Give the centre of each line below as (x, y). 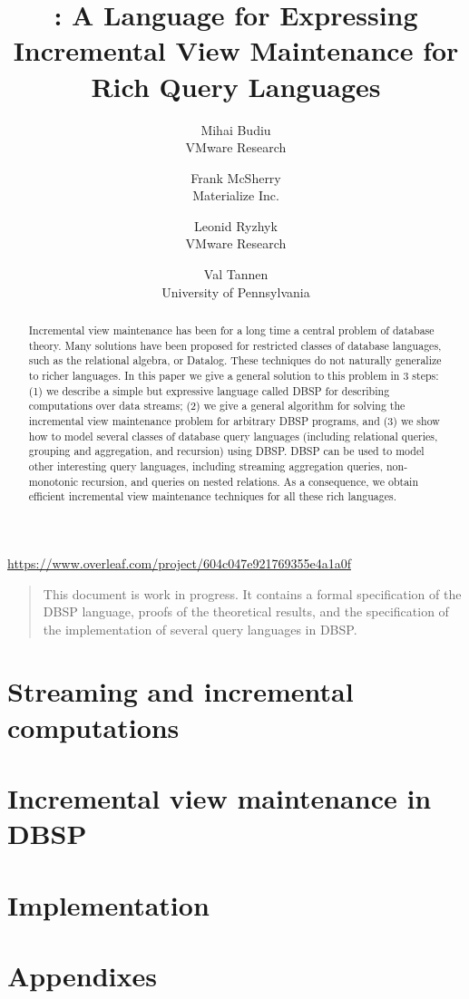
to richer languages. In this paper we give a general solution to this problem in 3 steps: (234, 376)
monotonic (53, 481)
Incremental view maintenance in (220, 798)
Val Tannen (236, 274)
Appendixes (82, 975)
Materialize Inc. (236, 195)
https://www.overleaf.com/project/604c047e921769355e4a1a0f (179, 563)
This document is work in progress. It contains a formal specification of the (252, 593)
